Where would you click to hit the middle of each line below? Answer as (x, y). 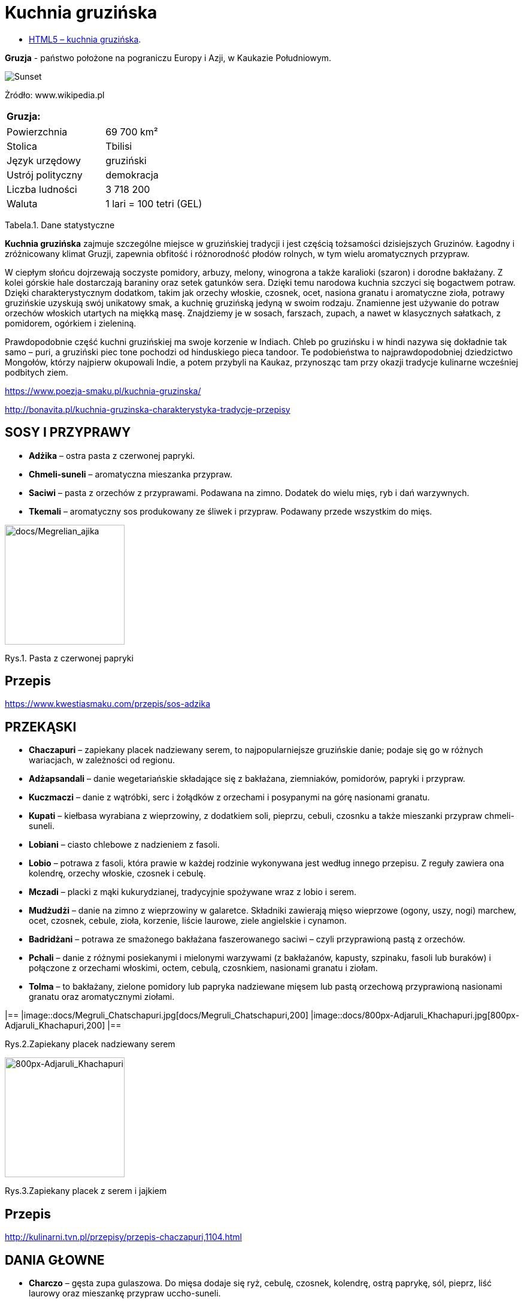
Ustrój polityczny (45, 175)
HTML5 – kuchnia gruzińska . (85, 39)
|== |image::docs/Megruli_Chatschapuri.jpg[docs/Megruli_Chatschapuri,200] (157, 1015)
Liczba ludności (42, 189)
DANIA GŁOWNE (55, 1260)
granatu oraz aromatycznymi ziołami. (102, 997)
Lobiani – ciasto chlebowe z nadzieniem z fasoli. (124, 845)
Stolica (22, 146)
